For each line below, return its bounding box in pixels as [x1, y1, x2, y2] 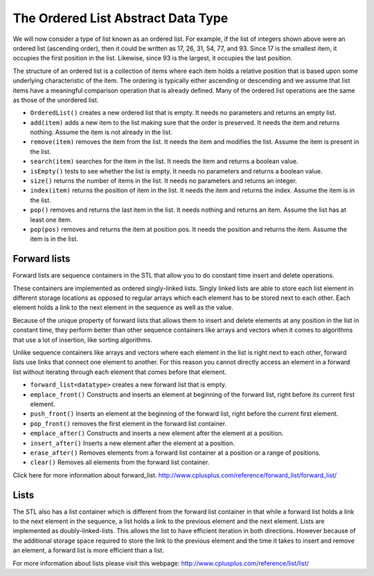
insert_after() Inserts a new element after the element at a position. [30, 439, 235, 447]
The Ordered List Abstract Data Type [12, 10, 229, 26]
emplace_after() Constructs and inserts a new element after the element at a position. [30, 429, 284, 437]
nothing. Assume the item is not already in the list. [30, 128, 173, 137]
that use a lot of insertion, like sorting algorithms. [12, 335, 152, 344]
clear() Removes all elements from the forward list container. [30, 458, 210, 466]
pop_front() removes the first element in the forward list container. [30, 419, 227, 427]
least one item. [30, 215, 73, 223]
